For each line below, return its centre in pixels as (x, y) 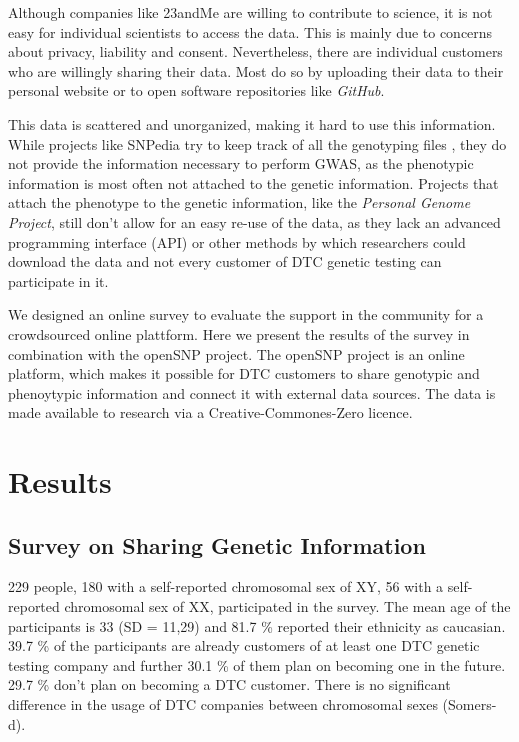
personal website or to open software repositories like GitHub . (196, 90)
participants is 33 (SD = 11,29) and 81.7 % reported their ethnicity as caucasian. (257, 625)
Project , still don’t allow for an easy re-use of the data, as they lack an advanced (254, 221)
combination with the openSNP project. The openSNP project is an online (236, 353)
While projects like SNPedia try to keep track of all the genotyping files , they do (257, 143)
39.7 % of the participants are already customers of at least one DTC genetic (244, 645)
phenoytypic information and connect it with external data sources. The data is (252, 392)
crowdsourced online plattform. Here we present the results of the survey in (239, 333)
